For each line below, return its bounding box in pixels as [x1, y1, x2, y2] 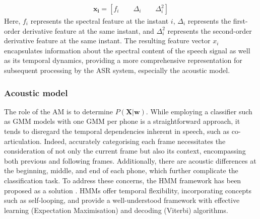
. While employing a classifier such [146, 106, 252, 116]
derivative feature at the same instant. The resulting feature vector [4, 35, 211, 46]
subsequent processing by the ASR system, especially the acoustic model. [4, 65, 230, 75]
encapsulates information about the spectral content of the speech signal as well [4, 45, 250, 55]
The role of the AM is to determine [4, 106, 113, 116]
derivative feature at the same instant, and [22, 25, 154, 36]
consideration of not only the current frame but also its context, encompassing [4, 145, 246, 156]
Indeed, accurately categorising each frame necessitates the [44, 135, 226, 146]
